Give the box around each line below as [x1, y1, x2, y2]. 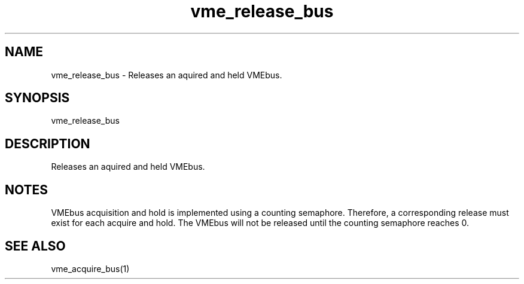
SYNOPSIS [5, 90, 70, 106]
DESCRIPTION [5, 136, 90, 151]
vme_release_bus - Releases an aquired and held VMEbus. [51, 69, 282, 80]
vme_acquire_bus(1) [51, 263, 130, 274]
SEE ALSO [5, 238, 66, 254]
